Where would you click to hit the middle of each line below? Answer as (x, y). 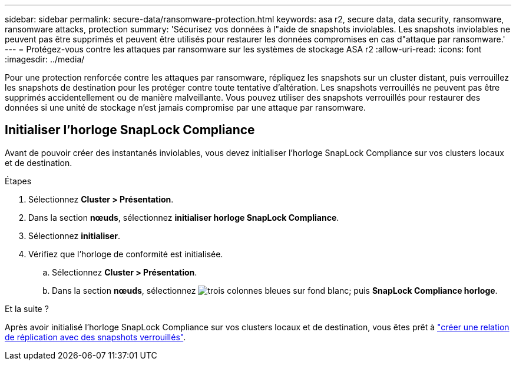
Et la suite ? (27, 308)
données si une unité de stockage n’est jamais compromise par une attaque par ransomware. (185, 107)
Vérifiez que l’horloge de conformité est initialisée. (126, 254)
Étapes (18, 181)
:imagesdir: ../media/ (45, 59)
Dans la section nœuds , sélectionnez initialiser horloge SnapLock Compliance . (184, 217)
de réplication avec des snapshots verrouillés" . (95, 337)
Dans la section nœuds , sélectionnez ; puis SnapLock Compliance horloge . (275, 290)
